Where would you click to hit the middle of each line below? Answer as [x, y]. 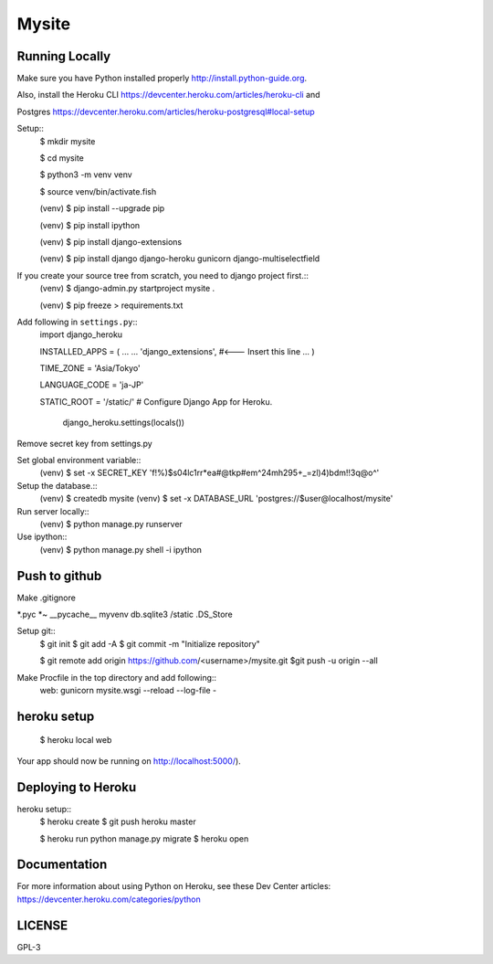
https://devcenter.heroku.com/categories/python [109, 899]
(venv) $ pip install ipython [90, 225]
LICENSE [42, 925]
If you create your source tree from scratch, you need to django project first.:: [163, 275]
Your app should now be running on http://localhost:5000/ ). [129, 761]
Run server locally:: [53, 511]
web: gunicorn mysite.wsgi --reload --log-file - [128, 691]
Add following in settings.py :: [77, 322]
